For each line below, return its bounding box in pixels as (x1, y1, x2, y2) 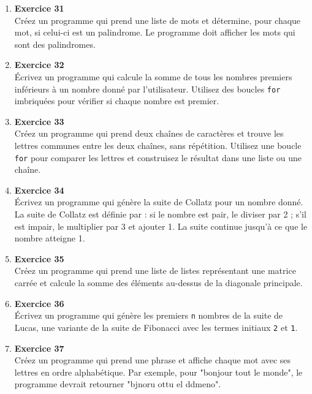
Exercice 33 (14, 115, 64, 127)
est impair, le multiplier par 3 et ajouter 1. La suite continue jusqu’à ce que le (14, 219, 308, 232)
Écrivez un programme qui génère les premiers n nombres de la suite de (14, 309, 283, 322)
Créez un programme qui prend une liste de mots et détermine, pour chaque (14, 13, 301, 26)
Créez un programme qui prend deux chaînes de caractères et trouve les (14, 127, 284, 140)
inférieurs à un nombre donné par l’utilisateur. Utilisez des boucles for (14, 82, 281, 95)
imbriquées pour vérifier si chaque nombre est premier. (14, 94, 219, 107)
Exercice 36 (14, 297, 64, 309)
